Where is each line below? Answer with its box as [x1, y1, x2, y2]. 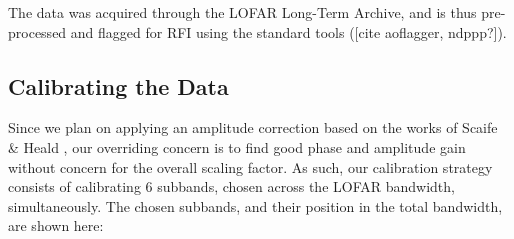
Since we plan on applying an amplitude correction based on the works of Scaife [8, 117, 498, 138]
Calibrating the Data [8, 70, 229, 101]
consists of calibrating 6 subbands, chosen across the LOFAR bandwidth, [8, 176, 455, 197]
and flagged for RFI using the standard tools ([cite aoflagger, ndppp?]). [70, 21, 507, 42]
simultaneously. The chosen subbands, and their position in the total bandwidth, [8, 195, 503, 216]
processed [8, 21, 67, 42]
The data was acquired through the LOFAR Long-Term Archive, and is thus [8, 2, 477, 22]
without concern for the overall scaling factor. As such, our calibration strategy [8, 156, 493, 177]
